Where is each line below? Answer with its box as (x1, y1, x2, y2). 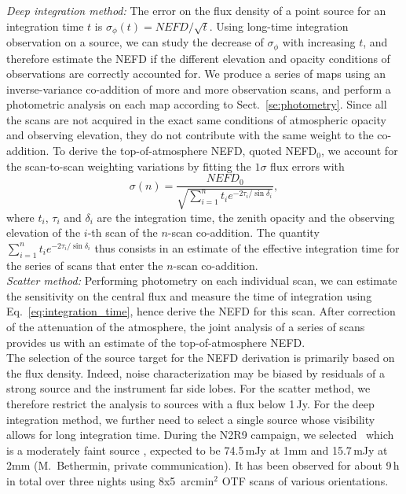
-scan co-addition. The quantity (167, 224, 320, 241)
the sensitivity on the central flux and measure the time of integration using (6, 287, 372, 304)
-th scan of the (87, 224, 158, 241)
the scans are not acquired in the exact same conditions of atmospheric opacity (6, 111, 386, 127)
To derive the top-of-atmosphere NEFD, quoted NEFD (53, 142, 317, 159)
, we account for (321, 142, 398, 159)
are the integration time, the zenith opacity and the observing (97, 208, 395, 225)
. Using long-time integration (209, 17, 349, 34)
